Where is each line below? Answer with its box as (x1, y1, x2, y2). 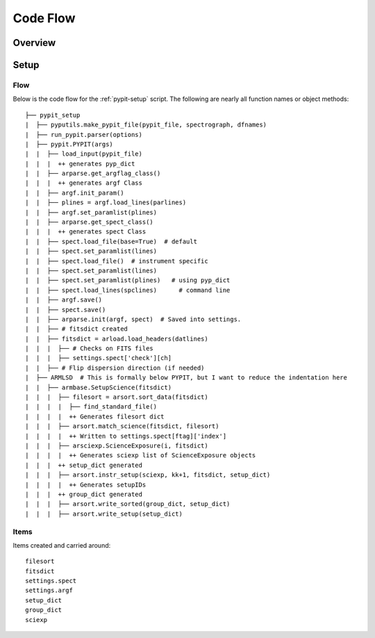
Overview (12, 37, 56, 49)
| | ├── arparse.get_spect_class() (25, 218, 154, 226)
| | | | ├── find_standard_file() (25, 403, 158, 411)
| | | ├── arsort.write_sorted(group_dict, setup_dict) (25, 500, 231, 508)
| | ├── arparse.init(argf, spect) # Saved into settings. (25, 315, 242, 323)
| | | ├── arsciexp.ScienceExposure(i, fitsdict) (25, 442, 208, 450)
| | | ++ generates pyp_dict (25, 160, 135, 167)
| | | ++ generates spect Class (25, 228, 147, 236)
